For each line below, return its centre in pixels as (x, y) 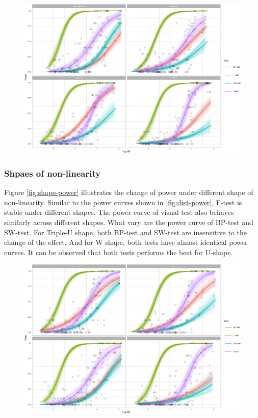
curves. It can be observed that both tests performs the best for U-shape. (119, 252)
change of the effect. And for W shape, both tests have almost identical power (126, 242)
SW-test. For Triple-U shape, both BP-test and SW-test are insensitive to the (125, 232)
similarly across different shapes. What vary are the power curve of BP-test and (129, 222)
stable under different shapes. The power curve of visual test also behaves (119, 212)
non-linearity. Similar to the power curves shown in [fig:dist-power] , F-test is (123, 202)
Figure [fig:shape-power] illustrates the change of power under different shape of (129, 192)
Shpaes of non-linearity (53, 173)
